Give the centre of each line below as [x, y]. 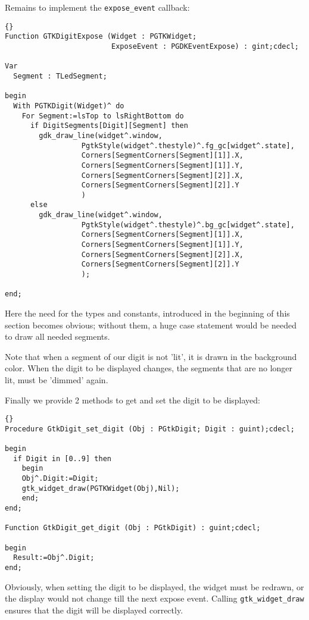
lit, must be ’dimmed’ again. [57, 380]
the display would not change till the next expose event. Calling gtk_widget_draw [154, 598]
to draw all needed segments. [57, 336]
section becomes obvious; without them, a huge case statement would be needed [151, 325]
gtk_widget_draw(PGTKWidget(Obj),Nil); [101, 488]
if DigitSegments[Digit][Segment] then [109, 126]
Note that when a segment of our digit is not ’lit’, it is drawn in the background [151, 356]
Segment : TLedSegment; [60, 76]
